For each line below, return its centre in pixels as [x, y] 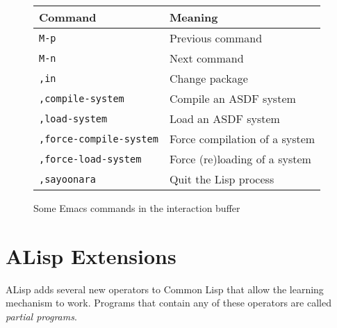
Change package [208, 78]
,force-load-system [90, 159]
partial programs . [41, 316]
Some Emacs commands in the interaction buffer [137, 208]
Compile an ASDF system [232, 98]
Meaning [194, 17]
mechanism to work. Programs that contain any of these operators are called [168, 303]
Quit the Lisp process [222, 179]
